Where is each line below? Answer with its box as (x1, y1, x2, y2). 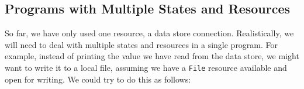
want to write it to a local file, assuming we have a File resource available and (5, 61, 287, 73)
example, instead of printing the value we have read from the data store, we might (5, 50, 299, 62)
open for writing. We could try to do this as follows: (5, 73, 191, 85)
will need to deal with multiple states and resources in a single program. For (5, 38, 278, 50)
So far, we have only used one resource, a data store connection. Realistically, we (5, 27, 294, 39)
